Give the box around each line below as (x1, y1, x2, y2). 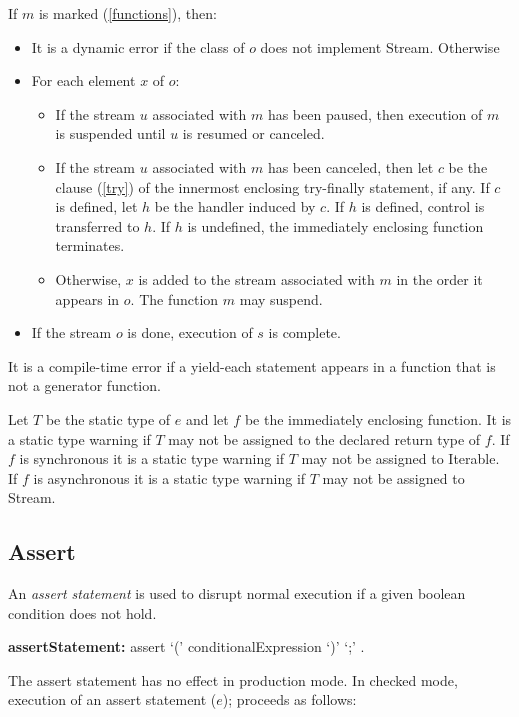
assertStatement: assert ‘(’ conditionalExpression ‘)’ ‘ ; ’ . (8, 636, 365, 657)
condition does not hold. (8, 602, 157, 623)
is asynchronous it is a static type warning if (33, 467, 306, 488)
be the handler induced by (154, 196, 316, 217)
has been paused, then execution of (267, 103, 483, 124)
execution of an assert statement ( (8, 689, 217, 710)
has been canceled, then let (267, 156, 434, 177)
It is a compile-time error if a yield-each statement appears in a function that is (8, 355, 496, 376)
